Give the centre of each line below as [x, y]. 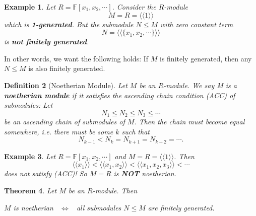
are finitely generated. [181, 207]
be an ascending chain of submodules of [65, 122]
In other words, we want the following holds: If [76, 58]
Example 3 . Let [30, 156]
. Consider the [134, 7]
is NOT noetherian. [145, 173]
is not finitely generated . [47, 42]
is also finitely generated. [67, 68]
